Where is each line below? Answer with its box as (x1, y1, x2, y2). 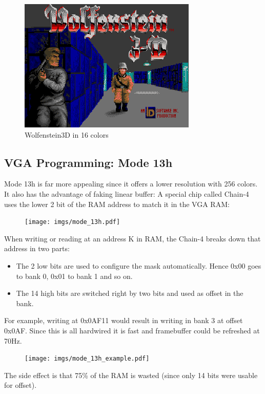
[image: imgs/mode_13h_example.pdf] (25, 355, 150, 363)
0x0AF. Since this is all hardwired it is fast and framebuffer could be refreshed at (4, 325, 260, 335)
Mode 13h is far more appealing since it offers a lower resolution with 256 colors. (4, 178, 258, 189)
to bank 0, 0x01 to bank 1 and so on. (16, 270, 133, 281)
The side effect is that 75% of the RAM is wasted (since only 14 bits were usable (4, 369, 258, 380)
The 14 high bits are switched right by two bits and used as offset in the (16, 288, 243, 298)
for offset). (4, 380, 37, 390)
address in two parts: (4, 243, 70, 254)
